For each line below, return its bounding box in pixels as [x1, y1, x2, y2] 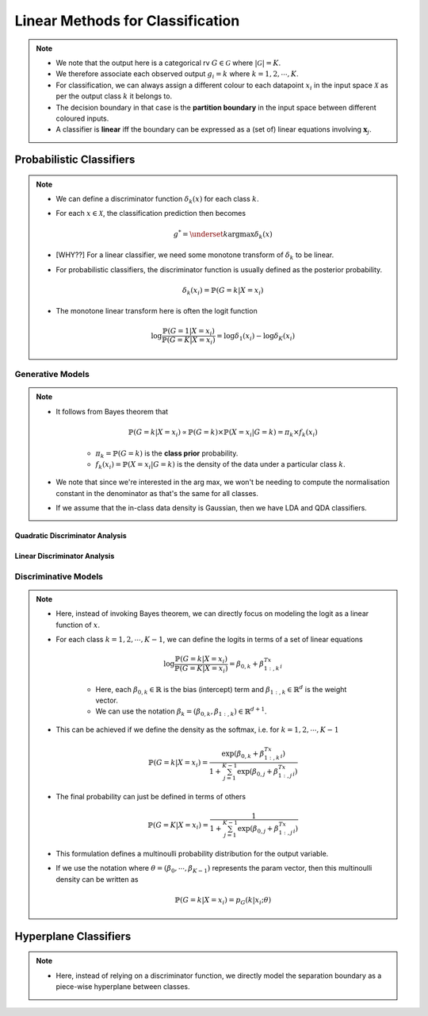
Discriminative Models [14, 571, 103, 582]
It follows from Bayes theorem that [55, 406, 169, 416]
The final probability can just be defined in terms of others [55, 791, 246, 801]
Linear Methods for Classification [14, 12, 240, 29]
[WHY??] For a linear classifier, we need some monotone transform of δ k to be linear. [55, 250, 334, 261]
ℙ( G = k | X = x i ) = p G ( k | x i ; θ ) [174, 895, 272, 906]
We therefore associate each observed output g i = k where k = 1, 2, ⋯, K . [55, 69, 299, 81]
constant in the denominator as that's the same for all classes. [55, 488, 259, 498]
